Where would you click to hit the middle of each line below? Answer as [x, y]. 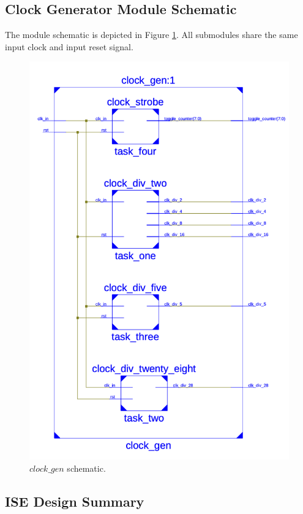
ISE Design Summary [75, 501]
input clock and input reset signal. [69, 46]
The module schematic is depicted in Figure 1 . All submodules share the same [151, 35]
